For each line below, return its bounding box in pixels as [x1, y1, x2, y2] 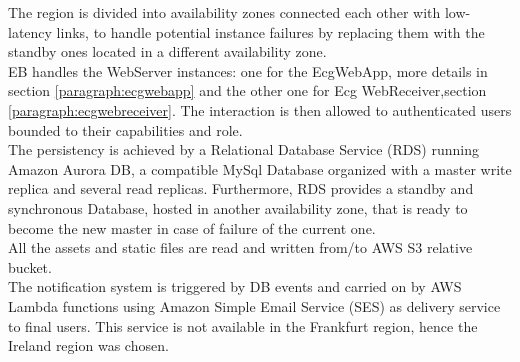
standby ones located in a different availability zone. [8, 41, 327, 62]
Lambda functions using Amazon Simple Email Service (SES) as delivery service [8, 295, 501, 316]
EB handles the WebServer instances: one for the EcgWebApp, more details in [8, 60, 488, 81]
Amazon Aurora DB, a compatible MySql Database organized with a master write [8, 158, 512, 179]
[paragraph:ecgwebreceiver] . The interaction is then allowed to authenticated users [8, 99, 512, 120]
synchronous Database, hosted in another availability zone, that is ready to [8, 197, 468, 218]
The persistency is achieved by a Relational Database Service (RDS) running [8, 139, 479, 160]
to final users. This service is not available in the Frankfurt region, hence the [8, 315, 478, 336]
